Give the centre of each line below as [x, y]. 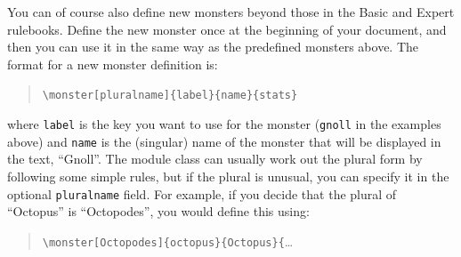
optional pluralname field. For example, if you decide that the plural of [202, 193]
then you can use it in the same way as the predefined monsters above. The [213, 47]
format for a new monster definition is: [113, 64]
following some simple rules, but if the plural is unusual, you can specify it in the [228, 176]
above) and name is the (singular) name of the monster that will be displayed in [224, 141]
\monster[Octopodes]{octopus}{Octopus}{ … [168, 241]
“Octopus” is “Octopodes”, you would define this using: [158, 211]
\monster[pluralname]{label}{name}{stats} [170, 96]
